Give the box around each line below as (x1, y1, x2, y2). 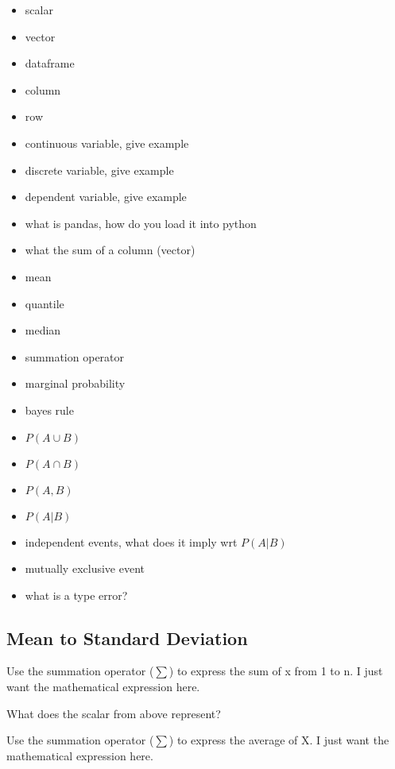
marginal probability (25, 375, 126, 392)
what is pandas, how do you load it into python (25, 214, 257, 231)
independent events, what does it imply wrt (25, 533, 238, 550)
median (25, 322, 61, 338)
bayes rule (25, 401, 74, 418)
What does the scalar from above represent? (6, 705, 221, 721)
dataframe (25, 55, 75, 71)
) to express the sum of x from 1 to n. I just (168, 663, 383, 679)
